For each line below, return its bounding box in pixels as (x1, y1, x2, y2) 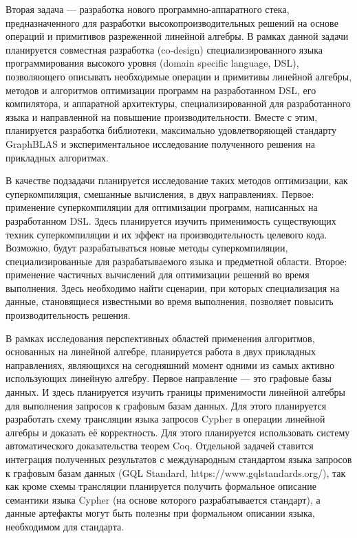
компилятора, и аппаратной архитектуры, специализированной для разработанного (6, 96, 351, 111)
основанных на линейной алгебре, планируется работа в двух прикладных (6, 344, 316, 359)
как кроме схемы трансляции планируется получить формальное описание (6, 479, 316, 493)
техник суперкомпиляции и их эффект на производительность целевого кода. (6, 227, 327, 241)
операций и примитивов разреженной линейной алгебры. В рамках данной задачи (6, 29, 349, 43)
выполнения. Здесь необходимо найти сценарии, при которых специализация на (6, 280, 340, 295)
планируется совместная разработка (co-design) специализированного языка (6, 42, 323, 56)
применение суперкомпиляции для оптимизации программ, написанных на (6, 200, 318, 214)
